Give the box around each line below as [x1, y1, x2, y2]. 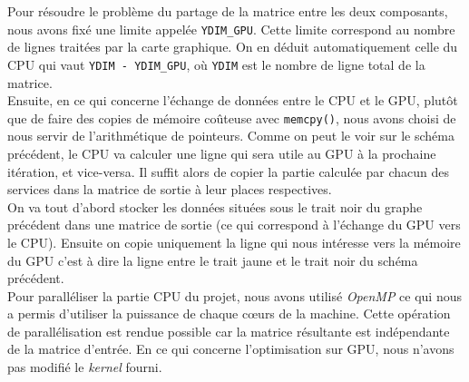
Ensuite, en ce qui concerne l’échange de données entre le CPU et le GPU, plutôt [7, 91, 458, 110]
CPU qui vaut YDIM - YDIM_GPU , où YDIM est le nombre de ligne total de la [7, 54, 425, 73]
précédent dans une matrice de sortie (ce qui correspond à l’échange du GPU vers [7, 215, 461, 234]
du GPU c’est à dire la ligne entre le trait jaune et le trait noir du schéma [7, 250, 418, 269]
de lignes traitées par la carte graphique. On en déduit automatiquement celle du [7, 37, 458, 56]
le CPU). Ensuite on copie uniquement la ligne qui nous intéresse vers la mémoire [7, 232, 461, 251]
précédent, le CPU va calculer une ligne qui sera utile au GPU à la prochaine [7, 143, 436, 162]
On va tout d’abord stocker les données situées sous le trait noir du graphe [7, 197, 423, 216]
